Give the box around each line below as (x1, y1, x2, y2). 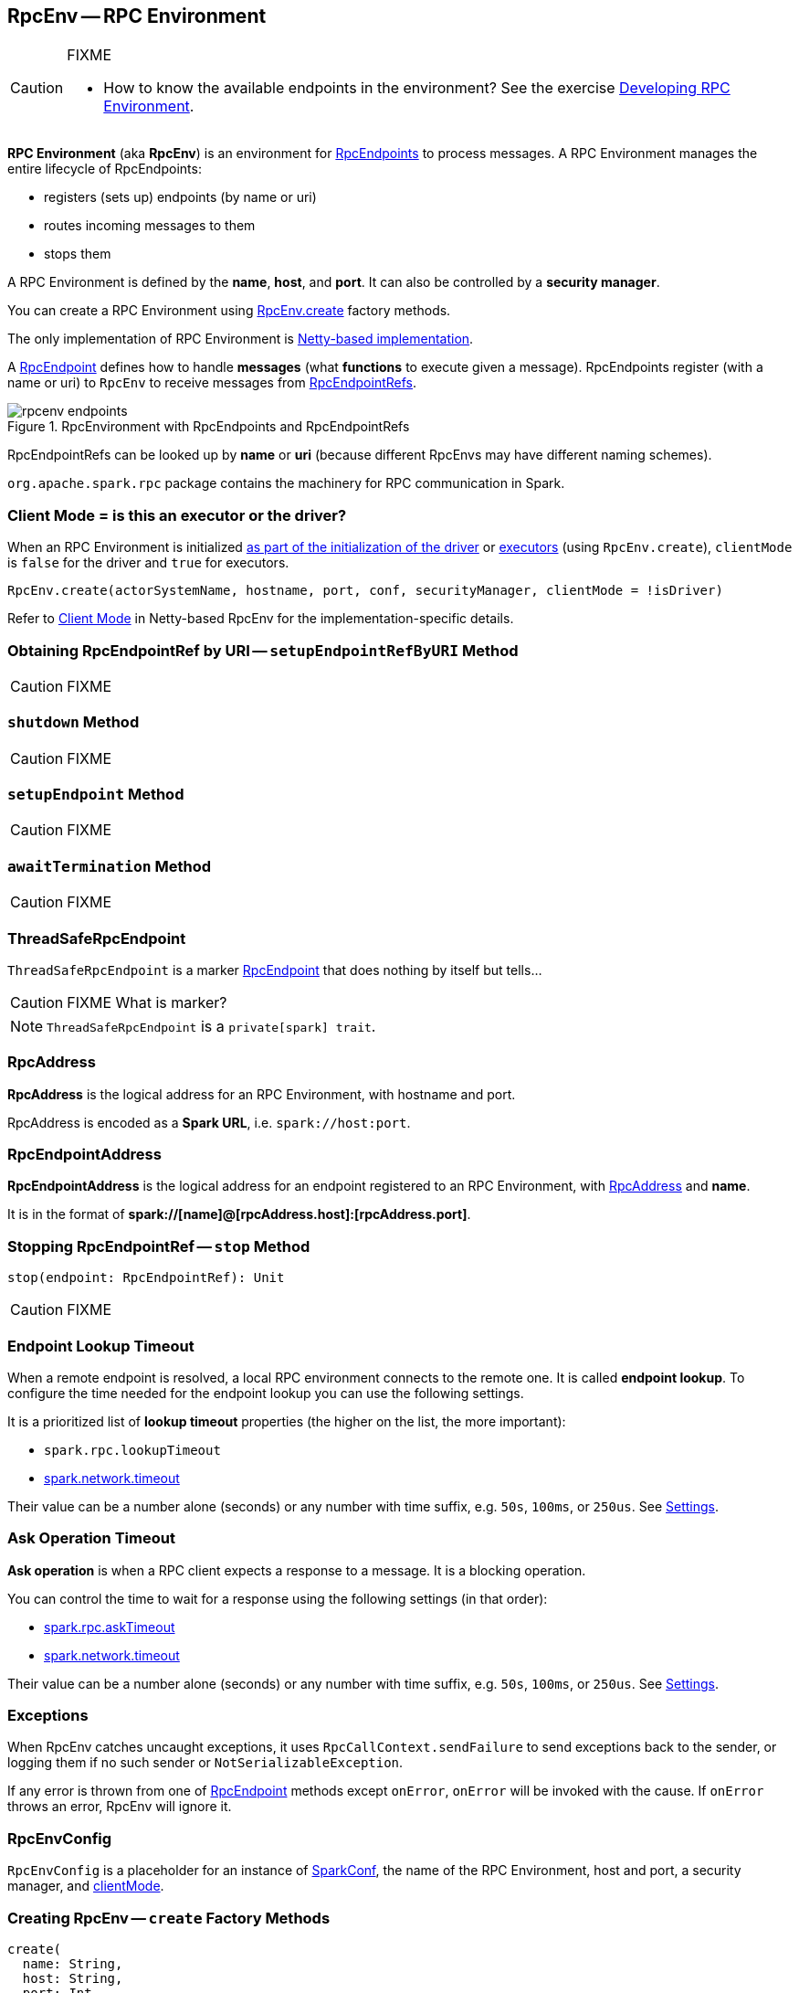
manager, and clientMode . (7, 1878, 164, 1894)
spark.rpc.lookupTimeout (44, 1442, 221, 1458)
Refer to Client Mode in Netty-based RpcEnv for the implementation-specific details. (7, 610, 514, 627)
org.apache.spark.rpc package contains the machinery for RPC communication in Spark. (7, 475, 565, 492)
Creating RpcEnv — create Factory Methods (7, 1908, 331, 1927)
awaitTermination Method (7, 856, 212, 875)
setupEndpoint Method (7, 785, 184, 804)
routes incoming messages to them (44, 217, 256, 234)
